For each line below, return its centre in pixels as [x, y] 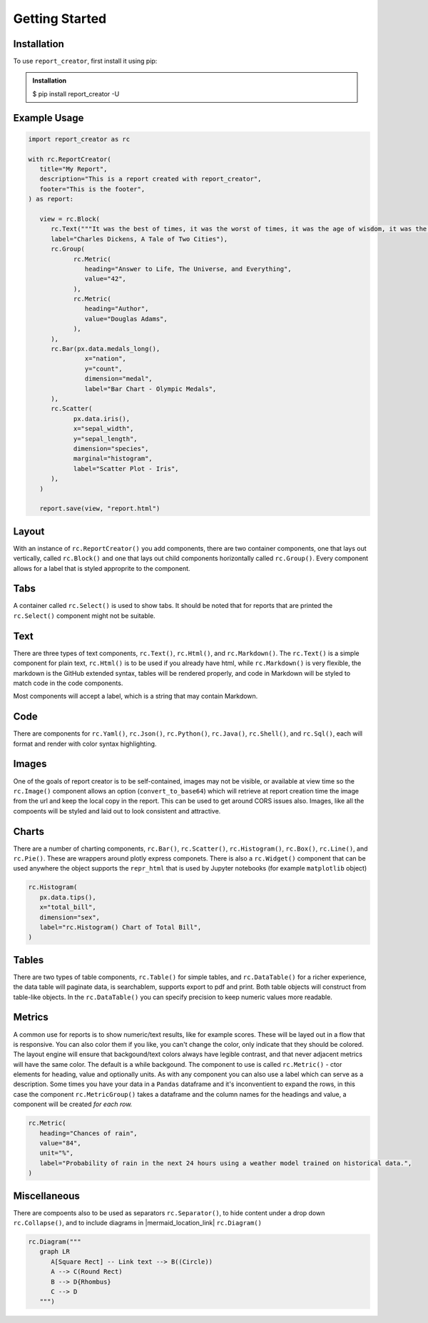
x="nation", [105, 359]
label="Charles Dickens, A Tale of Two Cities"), [139, 239]
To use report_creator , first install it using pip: [85, 61]
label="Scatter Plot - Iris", [126, 468]
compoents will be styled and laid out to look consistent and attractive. [117, 811]
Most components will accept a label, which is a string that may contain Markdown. [136, 696]
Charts [29, 831]
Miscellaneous [46, 1196]
